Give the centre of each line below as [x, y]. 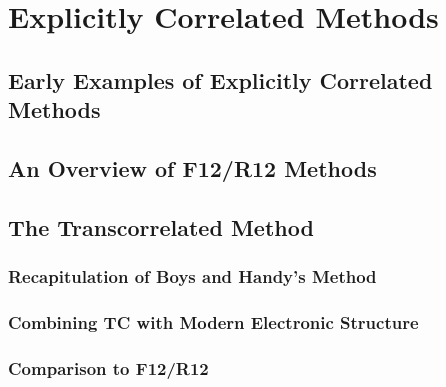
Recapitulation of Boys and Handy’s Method [192, 276]
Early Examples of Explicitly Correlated [220, 79]
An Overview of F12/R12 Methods [192, 167]
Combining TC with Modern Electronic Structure [213, 321]
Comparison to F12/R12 [108, 367]
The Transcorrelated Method [161, 226]
